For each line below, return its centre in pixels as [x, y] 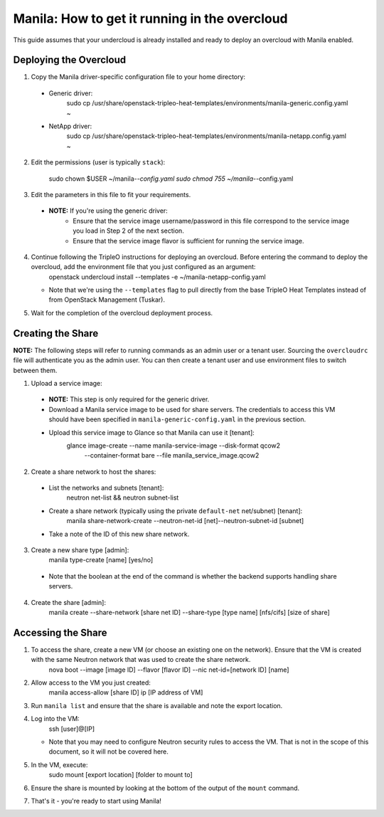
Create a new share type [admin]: [80, 550]
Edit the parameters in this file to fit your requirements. [111, 194]
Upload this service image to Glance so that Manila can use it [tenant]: [152, 432]
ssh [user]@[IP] [72, 729]
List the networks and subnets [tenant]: [106, 488]
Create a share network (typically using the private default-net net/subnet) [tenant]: [176, 511]
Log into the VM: [55, 719]
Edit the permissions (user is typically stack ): [98, 162]
